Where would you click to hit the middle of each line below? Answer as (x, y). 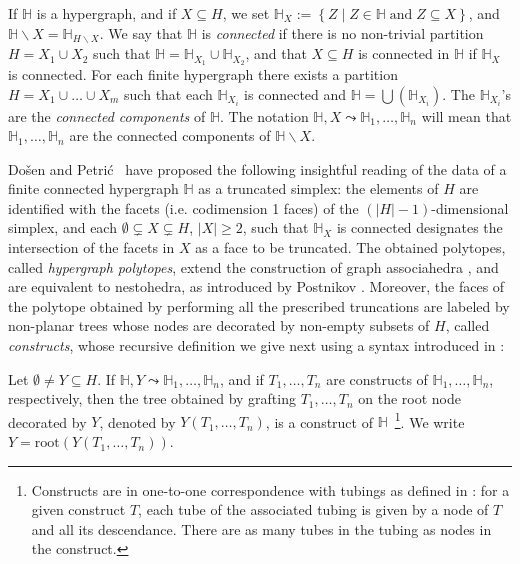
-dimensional (470, 207)
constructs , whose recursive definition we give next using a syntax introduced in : (256, 345)
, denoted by (137, 421)
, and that (276, 53)
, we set (246, 13)
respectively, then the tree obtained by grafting (152, 398)
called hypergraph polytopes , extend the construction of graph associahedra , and (253, 266)
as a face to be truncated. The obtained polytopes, (350, 247)
